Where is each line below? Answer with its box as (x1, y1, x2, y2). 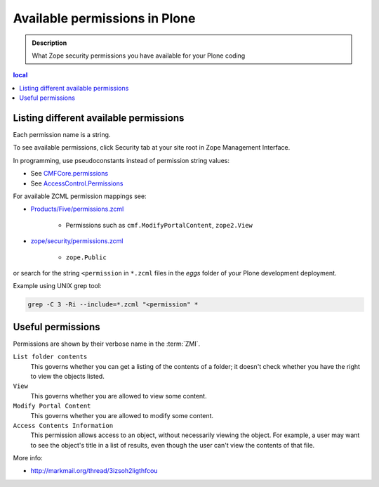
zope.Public (65, 253, 107, 261)
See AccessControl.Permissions (30, 179, 124, 188)
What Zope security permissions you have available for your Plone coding (32, 51, 246, 60)
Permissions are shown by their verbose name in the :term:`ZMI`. (13, 339, 200, 348)
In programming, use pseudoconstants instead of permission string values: (13, 156, 230, 164)
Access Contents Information (13, 422, 114, 429)
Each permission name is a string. (13, 131, 111, 139)
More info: (13, 454, 44, 462)
